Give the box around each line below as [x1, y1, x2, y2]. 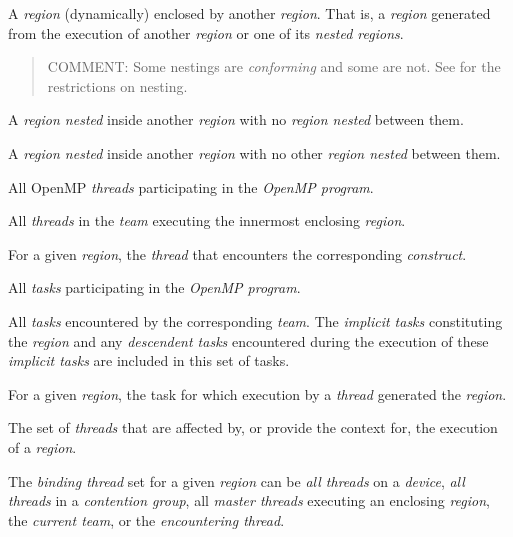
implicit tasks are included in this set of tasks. [8, 350, 290, 371]
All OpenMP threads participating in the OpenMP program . [8, 176, 374, 197]
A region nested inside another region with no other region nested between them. [8, 142, 501, 163]
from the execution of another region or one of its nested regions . [8, 22, 404, 43]
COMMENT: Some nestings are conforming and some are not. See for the [47, 56, 501, 77]
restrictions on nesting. [47, 75, 188, 96]
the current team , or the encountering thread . [8, 509, 285, 530]
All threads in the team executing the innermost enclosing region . [8, 210, 406, 231]
